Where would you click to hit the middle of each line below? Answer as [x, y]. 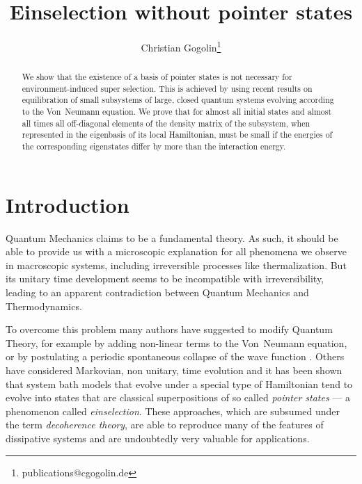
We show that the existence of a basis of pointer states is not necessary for [157, 77]
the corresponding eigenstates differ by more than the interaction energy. [154, 146]
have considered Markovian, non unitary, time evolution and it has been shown [174, 370]
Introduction [68, 204]
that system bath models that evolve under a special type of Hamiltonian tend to [179, 384]
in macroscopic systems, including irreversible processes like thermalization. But [176, 265]
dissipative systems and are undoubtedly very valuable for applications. [158, 438]
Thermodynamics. [44, 306]
